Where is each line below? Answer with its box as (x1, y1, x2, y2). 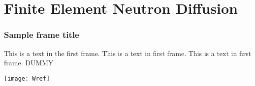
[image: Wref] (4, 75, 50, 82)
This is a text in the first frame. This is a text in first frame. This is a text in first (4, 48, 252, 58)
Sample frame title (4, 29, 79, 41)
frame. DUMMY (4, 57, 54, 68)
